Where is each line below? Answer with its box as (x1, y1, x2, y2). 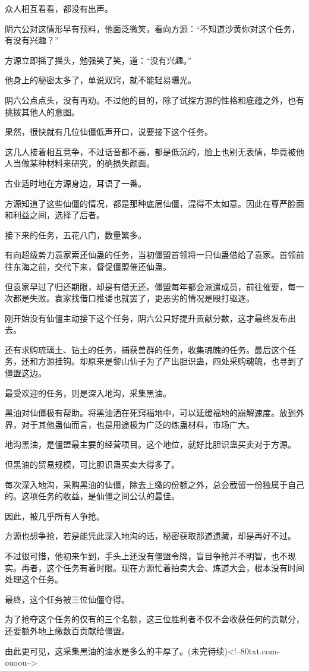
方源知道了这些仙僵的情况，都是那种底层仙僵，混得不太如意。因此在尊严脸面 (5, 197, 304, 209)
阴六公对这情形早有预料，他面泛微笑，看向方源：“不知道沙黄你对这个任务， (5, 22, 300, 34)
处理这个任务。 (5, 573, 63, 585)
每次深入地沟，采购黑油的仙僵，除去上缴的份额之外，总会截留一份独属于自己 (5, 478, 304, 490)
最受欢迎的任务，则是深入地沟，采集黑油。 (5, 386, 171, 399)
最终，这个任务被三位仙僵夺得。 (5, 593, 130, 605)
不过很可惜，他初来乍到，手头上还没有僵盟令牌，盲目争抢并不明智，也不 (5, 550, 288, 562)
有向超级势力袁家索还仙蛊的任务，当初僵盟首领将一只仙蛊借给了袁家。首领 (5, 248, 296, 261)
